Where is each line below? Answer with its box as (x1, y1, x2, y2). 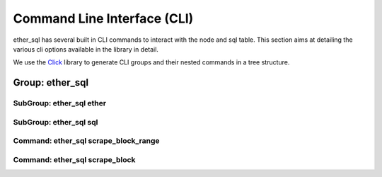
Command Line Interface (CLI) (13, 11, 194, 26)
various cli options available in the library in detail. (13, 45, 159, 53)
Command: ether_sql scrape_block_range (13, 136, 160, 146)
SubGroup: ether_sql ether (13, 98, 106, 108)
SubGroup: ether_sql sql (13, 117, 98, 127)
